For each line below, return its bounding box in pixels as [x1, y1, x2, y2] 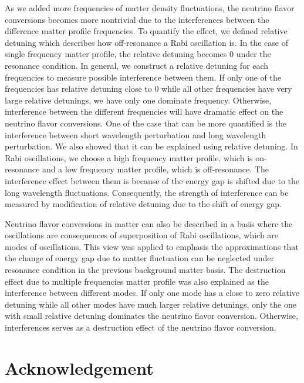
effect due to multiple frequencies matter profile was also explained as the [5, 275, 269, 287]
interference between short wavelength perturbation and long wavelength [5, 128, 266, 141]
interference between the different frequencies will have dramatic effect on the [5, 105, 283, 118]
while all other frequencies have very [161, 82, 292, 95]
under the [236, 48, 271, 60]
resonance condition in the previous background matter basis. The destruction [5, 264, 286, 276]
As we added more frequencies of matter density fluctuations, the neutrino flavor [5, 2, 295, 14]
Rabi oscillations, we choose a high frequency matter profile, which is [5, 151, 253, 164]
